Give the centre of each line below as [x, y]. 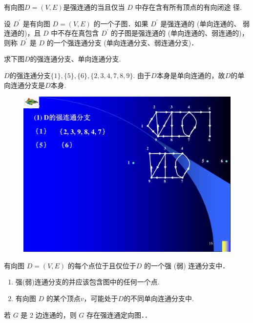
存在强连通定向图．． [119, 314]
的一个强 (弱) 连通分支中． [187, 265]
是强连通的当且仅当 [94, 7]
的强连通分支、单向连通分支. [75, 59]
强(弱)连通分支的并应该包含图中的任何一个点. [87, 282]
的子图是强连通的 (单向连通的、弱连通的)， [180, 33]
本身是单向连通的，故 [191, 75]
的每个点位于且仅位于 [102, 265]
